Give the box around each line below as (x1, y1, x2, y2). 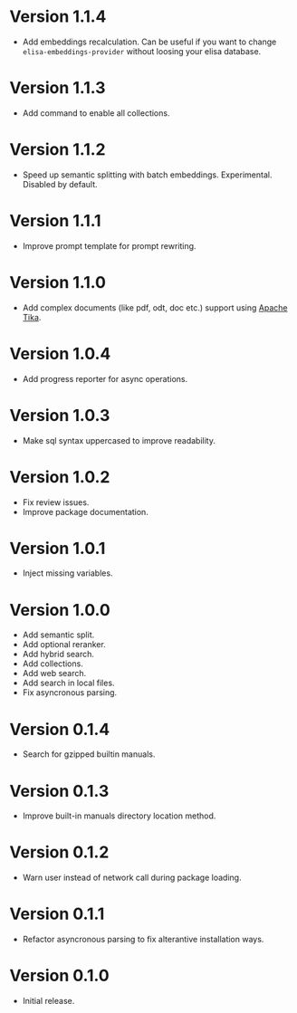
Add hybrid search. (22, 649, 95, 660)
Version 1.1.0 (9, 272, 107, 292)
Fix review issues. (22, 496, 90, 508)
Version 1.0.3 (9, 405, 110, 425)
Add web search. (22, 668, 87, 679)
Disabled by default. (22, 178, 98, 189)
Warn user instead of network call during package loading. (22, 872, 242, 884)
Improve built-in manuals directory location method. (22, 810, 216, 821)
